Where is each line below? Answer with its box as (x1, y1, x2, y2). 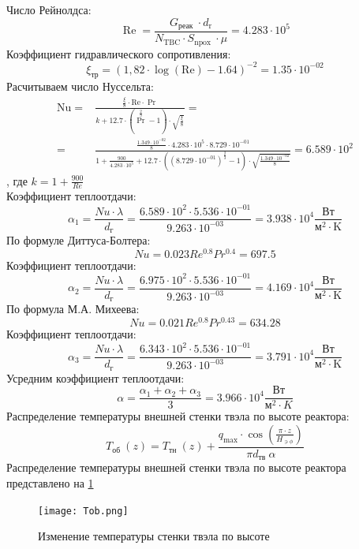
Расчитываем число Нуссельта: (6, 78, 154, 95)
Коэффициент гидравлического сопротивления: (6, 45, 231, 62)
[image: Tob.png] (38, 505, 129, 517)
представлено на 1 (6, 474, 94, 491)
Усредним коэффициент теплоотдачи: (6, 369, 185, 386)
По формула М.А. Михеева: (6, 301, 140, 317)
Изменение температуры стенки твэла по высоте (38, 528, 270, 544)
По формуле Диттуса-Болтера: (6, 232, 151, 248)
